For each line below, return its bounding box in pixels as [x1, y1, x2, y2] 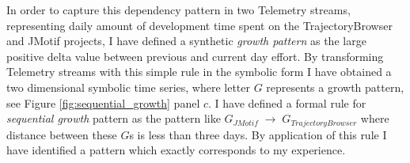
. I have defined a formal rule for [208, 94, 366, 111]
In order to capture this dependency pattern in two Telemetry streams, [6, 2, 351, 17]
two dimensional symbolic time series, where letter [6, 78, 250, 95]
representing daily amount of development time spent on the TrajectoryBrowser [6, 17, 393, 33]
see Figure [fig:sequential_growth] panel [6, 94, 200, 111]
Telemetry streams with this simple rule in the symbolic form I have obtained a [6, 63, 392, 80]
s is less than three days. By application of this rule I [129, 126, 387, 142]
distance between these [6, 126, 117, 142]
